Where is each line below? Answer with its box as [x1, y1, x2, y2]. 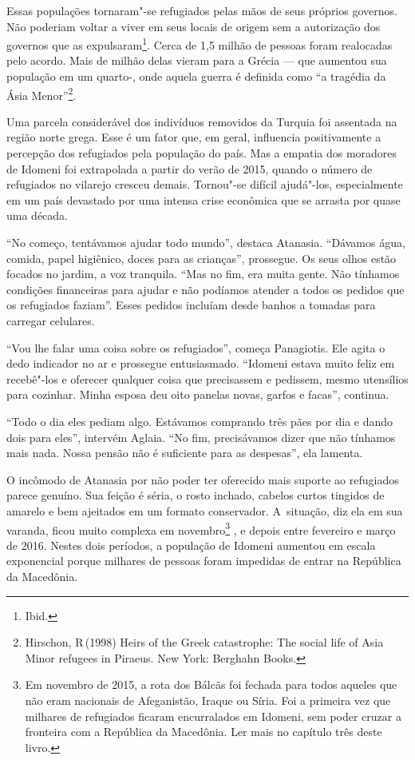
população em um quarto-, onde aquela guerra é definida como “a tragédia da [6, 68, 386, 85]
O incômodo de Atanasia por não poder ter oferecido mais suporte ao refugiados [6, 471, 399, 487]
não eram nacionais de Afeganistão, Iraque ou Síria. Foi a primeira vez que [25, 691, 391, 708]
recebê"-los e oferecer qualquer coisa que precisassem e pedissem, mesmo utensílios [6, 370, 409, 387]
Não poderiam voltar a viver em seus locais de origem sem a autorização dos [6, 18, 381, 34]
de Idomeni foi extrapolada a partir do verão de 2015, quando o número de [6, 160, 373, 177]
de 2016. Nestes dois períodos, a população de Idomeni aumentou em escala [6, 536, 376, 553]
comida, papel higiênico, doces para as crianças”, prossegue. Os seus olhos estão [6, 249, 397, 266]
